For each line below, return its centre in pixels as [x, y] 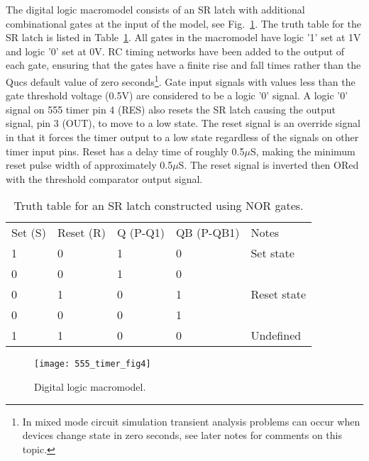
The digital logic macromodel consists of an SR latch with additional [155, 9]
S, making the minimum [303, 151]
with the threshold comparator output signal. [104, 178]
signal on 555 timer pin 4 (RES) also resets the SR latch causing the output [171, 109]
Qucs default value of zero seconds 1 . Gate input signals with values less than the [181, 80]
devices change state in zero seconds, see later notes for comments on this [182, 435]
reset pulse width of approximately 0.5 [89, 165]
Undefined [276, 335]
